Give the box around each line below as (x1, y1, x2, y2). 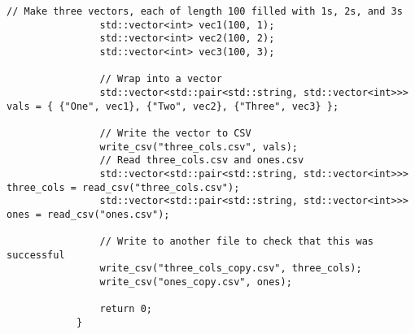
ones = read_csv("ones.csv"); (7, 208, 170, 220)
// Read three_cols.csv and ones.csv (99, 154, 304, 167)
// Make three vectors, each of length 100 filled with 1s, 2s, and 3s (7, 6, 403, 17)
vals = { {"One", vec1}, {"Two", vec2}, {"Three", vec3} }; (7, 100, 339, 112)
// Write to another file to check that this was (99, 236, 374, 248)
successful (7, 249, 65, 261)
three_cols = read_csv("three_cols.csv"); (7, 181, 240, 193)
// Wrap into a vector (99, 73, 222, 85)
